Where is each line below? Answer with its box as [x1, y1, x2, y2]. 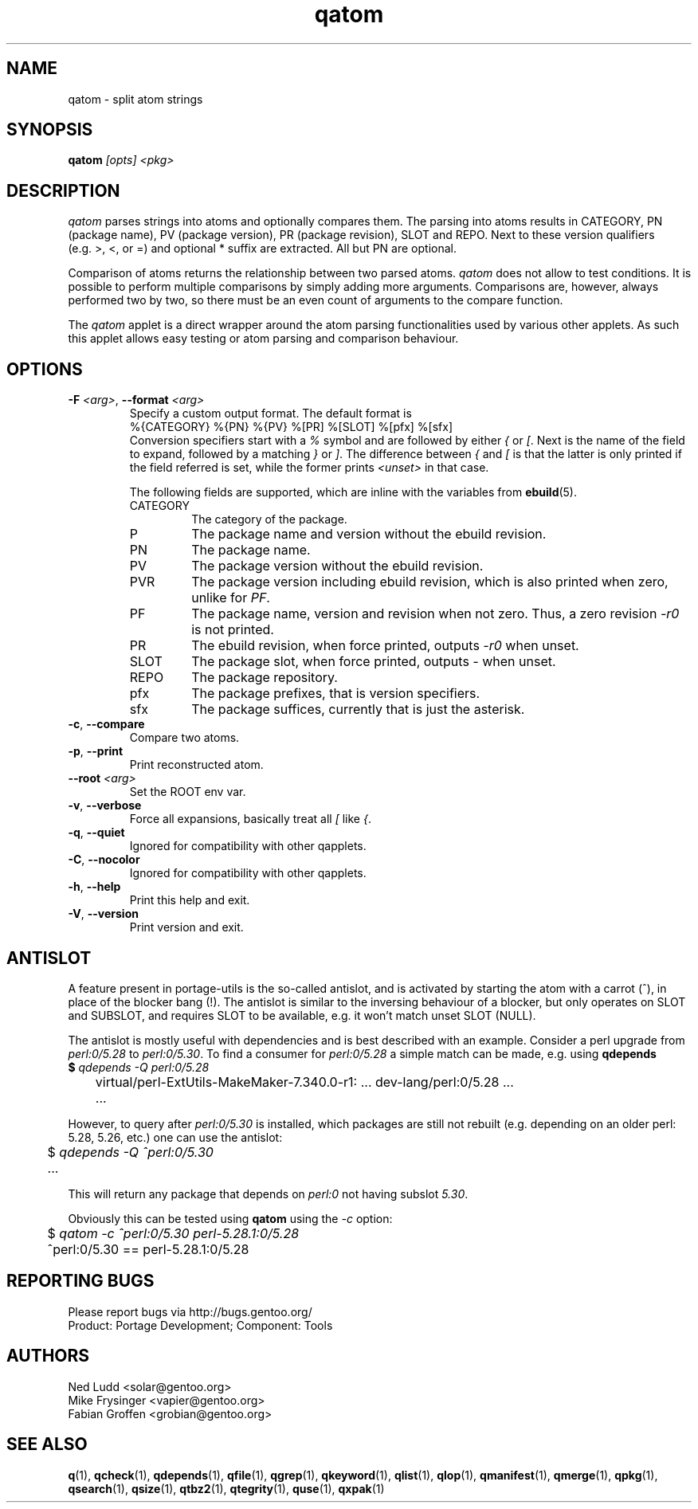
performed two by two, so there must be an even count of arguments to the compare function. [68, 293, 563, 308]
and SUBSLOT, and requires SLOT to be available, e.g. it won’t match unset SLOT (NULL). [68, 1008, 536, 1022]
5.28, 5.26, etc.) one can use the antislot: [68, 1130, 283, 1144]
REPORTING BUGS [6, 1271, 155, 1291]
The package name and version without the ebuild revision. [191, 526, 547, 543]
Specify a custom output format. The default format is [129, 406, 412, 421]
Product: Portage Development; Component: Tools [68, 1318, 333, 1332]
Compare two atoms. [129, 731, 240, 745]
